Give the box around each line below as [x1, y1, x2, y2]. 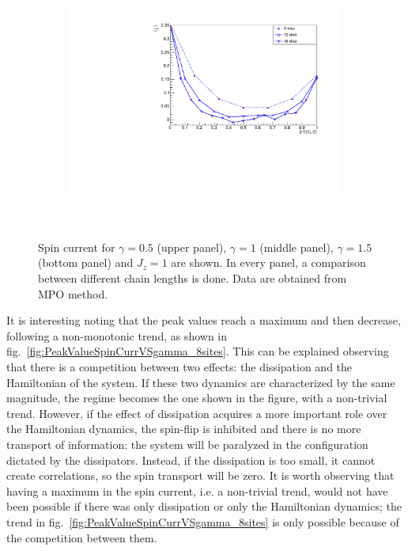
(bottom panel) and [38, 254, 134, 271]
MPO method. [38, 285, 108, 302]
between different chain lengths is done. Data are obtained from [38, 270, 347, 287]
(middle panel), [259, 238, 334, 255]
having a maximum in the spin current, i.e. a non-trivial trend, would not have [6, 482, 388, 499]
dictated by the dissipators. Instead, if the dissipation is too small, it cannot [6, 451, 376, 468]
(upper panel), [157, 238, 227, 255]
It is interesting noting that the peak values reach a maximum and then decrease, [6, 312, 401, 329]
